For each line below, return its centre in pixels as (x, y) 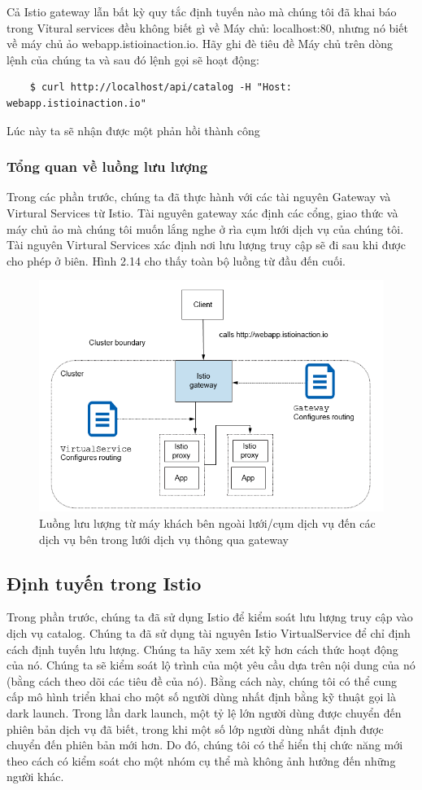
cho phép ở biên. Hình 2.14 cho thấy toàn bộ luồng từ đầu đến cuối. (176, 260)
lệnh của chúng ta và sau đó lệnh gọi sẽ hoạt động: (133, 59)
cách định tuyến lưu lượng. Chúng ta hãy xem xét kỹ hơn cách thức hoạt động (202, 649)
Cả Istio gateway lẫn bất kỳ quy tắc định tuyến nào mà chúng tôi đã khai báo (202, 11)
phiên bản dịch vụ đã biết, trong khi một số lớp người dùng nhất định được (195, 729)
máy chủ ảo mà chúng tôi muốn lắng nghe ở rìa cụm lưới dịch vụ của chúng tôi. (205, 228)
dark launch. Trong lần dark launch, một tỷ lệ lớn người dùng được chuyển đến (204, 712)
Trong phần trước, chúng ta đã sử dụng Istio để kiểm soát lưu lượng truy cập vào (210, 617)
